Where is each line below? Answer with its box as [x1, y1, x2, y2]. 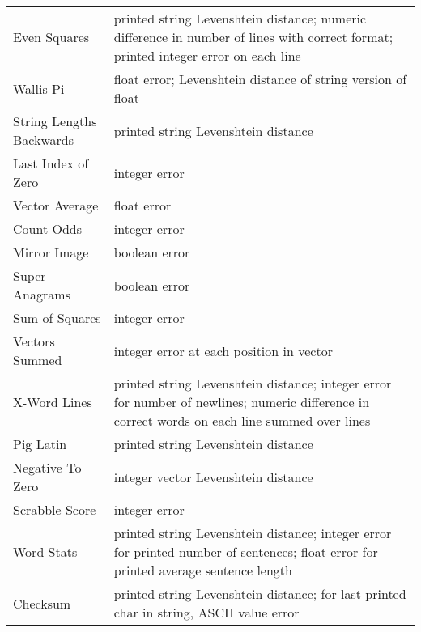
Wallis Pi [13, 78, 65, 98]
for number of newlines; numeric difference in [113, 392, 370, 411]
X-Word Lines [13, 392, 92, 411]
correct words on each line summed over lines [113, 411, 371, 430]
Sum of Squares [13, 308, 101, 327]
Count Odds [13, 219, 82, 238]
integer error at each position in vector [113, 341, 333, 360]
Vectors [13, 332, 55, 350]
